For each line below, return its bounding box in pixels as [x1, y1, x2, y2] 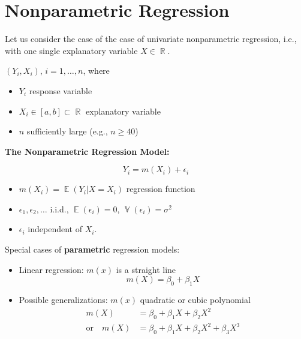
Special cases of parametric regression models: [5, 243, 180, 256]
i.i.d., [50, 202, 69, 215]
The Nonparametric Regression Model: [5, 145, 170, 157]
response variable [29, 84, 92, 97]
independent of [28, 223, 82, 235]
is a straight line [116, 263, 176, 275]
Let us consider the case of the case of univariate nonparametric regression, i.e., [5, 32, 297, 45]
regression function [126, 182, 195, 195]
